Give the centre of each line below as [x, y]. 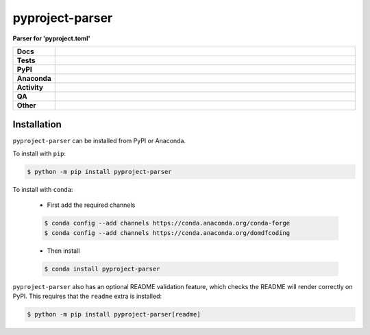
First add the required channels [91, 205]
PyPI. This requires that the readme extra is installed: [87, 296]
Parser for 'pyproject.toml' [51, 38]
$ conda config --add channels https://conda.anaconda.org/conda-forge [167, 223]
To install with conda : [43, 189]
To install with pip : [39, 153]
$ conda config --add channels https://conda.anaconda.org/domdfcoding [167, 233]
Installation [37, 124]
